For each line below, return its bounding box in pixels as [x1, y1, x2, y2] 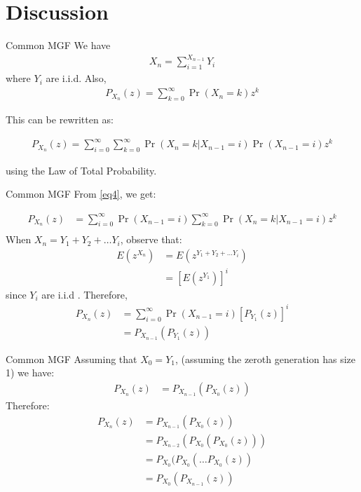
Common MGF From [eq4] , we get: [6, 186, 156, 201]
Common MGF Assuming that [6, 351, 137, 366]
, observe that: [120, 232, 182, 247]
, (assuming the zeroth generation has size [175, 351, 355, 366]
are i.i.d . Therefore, [41, 287, 128, 301]
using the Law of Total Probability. [6, 163, 157, 177]
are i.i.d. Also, [46, 71, 107, 86]
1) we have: [6, 365, 55, 380]
